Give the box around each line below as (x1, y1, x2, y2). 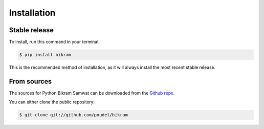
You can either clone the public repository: (9, 99, 95, 105)
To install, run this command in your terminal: (9, 39, 100, 45)
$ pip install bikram (19, 52, 71, 58)
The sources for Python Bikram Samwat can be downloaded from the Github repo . (9, 90, 175, 96)
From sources (9, 77, 52, 86)
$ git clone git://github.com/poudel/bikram (19, 112, 128, 118)
